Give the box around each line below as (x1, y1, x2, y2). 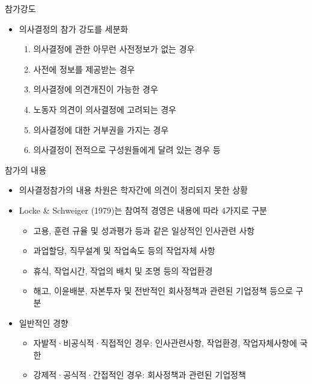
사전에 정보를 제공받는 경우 (33, 62, 135, 75)
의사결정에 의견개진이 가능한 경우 (33, 83, 158, 95)
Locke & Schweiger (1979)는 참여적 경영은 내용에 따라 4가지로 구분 (19, 203, 268, 216)
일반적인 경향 (19, 316, 69, 329)
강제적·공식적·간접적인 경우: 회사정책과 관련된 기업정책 (33, 368, 246, 381)
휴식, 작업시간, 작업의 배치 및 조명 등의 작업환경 (33, 264, 213, 277)
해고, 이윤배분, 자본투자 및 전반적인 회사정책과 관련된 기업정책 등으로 (33, 284, 293, 297)
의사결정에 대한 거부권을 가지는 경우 (33, 123, 169, 136)
